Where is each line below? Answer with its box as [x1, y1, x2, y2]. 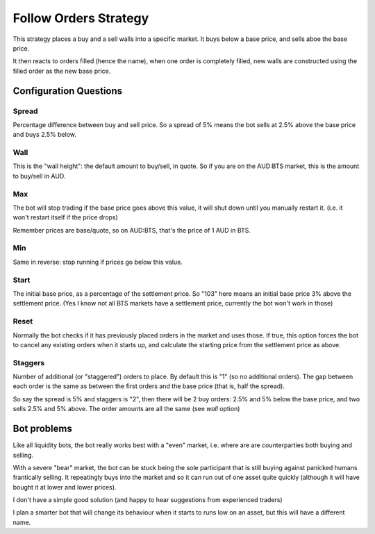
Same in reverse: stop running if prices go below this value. [12, 258, 183, 266]
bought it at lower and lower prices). [12, 483, 117, 491]
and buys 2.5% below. [12, 131, 76, 139]
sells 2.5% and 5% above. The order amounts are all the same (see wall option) [12, 405, 240, 413]
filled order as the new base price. [12, 67, 111, 75]
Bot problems [12, 423, 72, 435]
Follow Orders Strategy [12, 10, 149, 26]
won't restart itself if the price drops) [12, 213, 118, 222]
